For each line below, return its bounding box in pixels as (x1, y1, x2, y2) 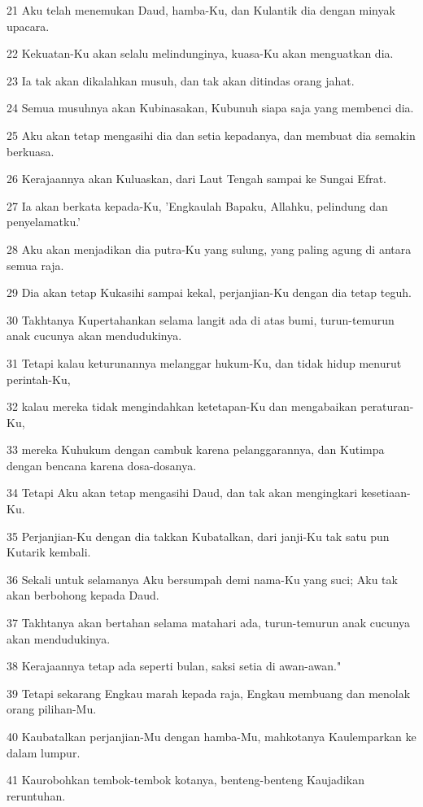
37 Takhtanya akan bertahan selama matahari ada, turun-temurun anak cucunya (7, 614, 411, 631)
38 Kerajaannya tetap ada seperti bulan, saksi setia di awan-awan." (7, 657, 342, 674)
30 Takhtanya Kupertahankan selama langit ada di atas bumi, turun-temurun (7, 311, 395, 328)
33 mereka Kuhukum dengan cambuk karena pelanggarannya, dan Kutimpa (7, 441, 385, 458)
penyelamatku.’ (7, 213, 81, 230)
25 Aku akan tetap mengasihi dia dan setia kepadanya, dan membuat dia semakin (7, 126, 416, 143)
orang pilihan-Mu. (7, 700, 97, 718)
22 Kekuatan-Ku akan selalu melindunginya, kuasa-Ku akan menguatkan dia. (7, 45, 394, 62)
